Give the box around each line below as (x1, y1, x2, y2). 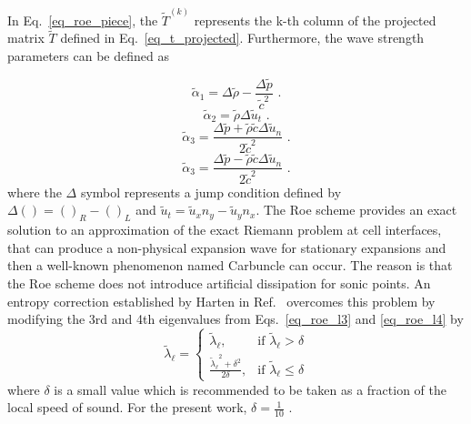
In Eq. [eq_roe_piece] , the (7, 10, 158, 29)
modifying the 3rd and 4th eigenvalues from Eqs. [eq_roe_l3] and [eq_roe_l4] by (7, 309, 464, 328)
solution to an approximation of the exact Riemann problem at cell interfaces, (7, 220, 442, 239)
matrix (7, 28, 45, 47)
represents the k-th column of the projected (194, 10, 436, 29)
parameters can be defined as (7, 46, 169, 66)
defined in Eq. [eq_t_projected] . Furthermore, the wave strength (60, 28, 425, 47)
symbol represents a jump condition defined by (80, 182, 342, 201)
